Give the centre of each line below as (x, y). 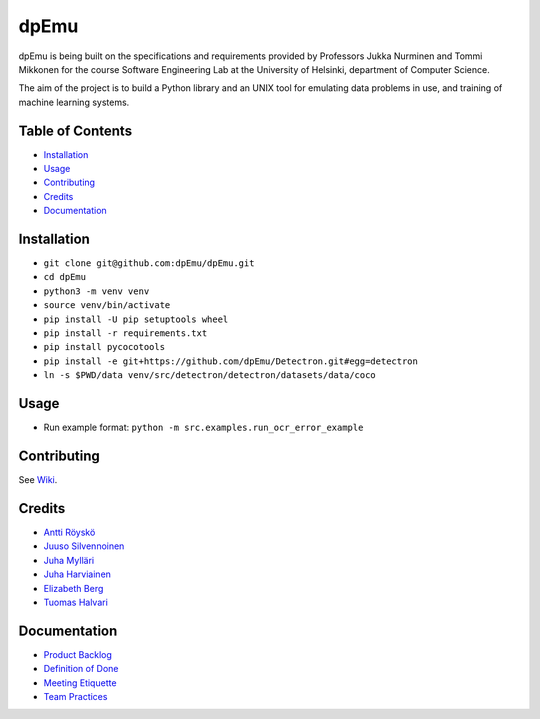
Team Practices (75, 696)
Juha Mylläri (69, 560)
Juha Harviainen (77, 574)
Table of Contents (75, 130)
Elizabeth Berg (73, 588)
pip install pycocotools (104, 347)
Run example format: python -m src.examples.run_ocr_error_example (203, 427)
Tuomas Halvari (76, 602)
